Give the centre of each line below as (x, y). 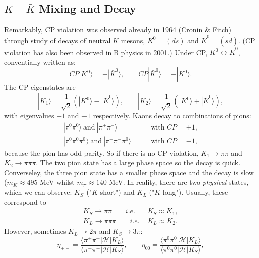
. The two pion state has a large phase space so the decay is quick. (138, 162)
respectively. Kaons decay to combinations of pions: (172, 116)
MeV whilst (57, 182)
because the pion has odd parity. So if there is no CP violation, (101, 152)
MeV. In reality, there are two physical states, (179, 182)
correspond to (25, 202)
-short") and (116, 192)
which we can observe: (38, 192)
